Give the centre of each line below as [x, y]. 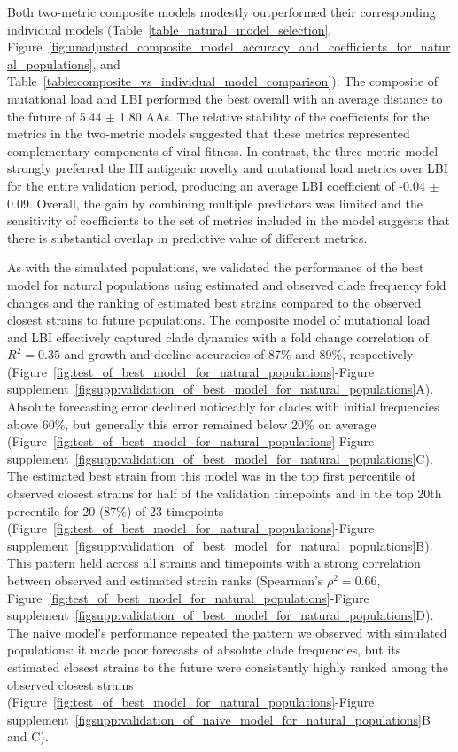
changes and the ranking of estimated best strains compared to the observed [214, 302]
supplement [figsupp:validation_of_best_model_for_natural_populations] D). [221, 615]
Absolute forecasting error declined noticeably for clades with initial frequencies [223, 407]
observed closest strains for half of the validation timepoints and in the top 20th [225, 493]
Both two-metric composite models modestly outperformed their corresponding [221, 12]
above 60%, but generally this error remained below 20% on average [192, 423]
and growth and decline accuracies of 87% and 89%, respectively [239, 354]
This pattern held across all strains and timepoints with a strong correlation [214, 563]
